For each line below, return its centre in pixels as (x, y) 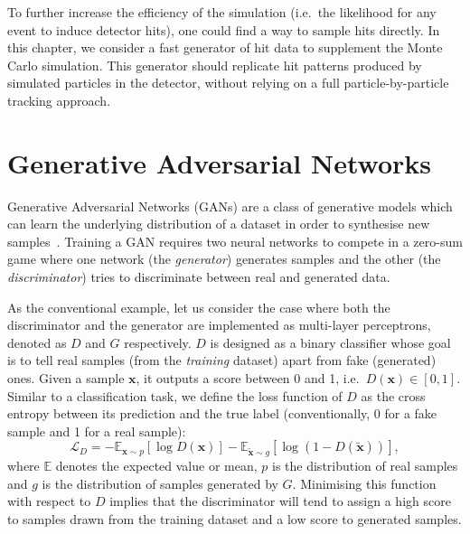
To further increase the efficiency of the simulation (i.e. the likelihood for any (222, 12)
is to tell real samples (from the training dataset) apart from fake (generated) (222, 360)
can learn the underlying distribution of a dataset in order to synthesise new (219, 224)
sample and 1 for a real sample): (97, 431)
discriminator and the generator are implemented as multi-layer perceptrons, (219, 325)
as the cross (393, 395)
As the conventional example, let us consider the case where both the (199, 307)
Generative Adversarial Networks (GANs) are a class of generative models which (230, 206)
